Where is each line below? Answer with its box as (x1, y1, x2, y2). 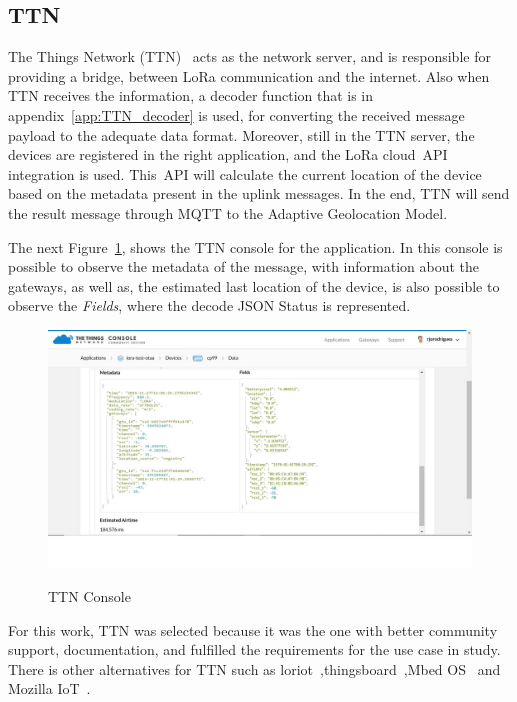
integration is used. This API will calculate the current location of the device (8, 163, 482, 184)
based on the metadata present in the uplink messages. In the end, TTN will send (8, 183, 510, 204)
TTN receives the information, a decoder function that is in (8, 85, 374, 106)
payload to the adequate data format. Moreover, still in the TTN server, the (8, 124, 475, 145)
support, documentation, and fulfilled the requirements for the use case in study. (8, 639, 501, 660)
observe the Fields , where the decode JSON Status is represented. (8, 295, 411, 316)
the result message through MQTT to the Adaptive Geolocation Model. (8, 202, 448, 223)
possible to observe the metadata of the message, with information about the (8, 256, 480, 277)
